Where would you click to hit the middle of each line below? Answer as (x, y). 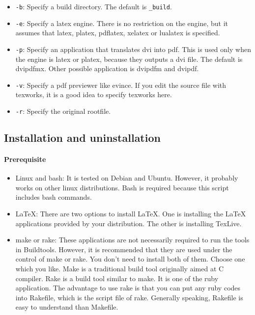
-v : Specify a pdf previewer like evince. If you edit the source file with (121, 85)
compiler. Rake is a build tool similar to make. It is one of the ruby (117, 278)
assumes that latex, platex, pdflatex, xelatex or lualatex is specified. (118, 33)
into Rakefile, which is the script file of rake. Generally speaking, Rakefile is (129, 297)
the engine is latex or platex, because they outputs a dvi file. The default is (129, 59)
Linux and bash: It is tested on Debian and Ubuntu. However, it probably (127, 178)
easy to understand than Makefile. (67, 307)
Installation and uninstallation (82, 138)
